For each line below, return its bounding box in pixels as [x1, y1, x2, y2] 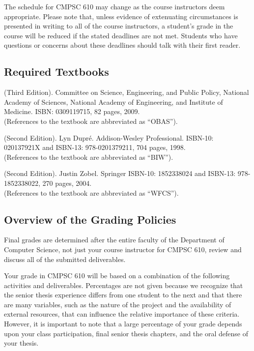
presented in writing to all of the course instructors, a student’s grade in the [4, 21, 233, 31]
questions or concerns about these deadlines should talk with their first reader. [4, 40, 241, 50]
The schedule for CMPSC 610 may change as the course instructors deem [4, 1, 225, 11]
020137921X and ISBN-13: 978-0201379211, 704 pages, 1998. [4, 142, 186, 152]
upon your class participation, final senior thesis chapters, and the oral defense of [4, 328, 248, 338]
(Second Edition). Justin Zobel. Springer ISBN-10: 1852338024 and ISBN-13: [4, 168, 236, 178]
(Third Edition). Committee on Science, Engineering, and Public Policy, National [4, 87, 249, 97]
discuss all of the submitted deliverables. [4, 254, 126, 264]
